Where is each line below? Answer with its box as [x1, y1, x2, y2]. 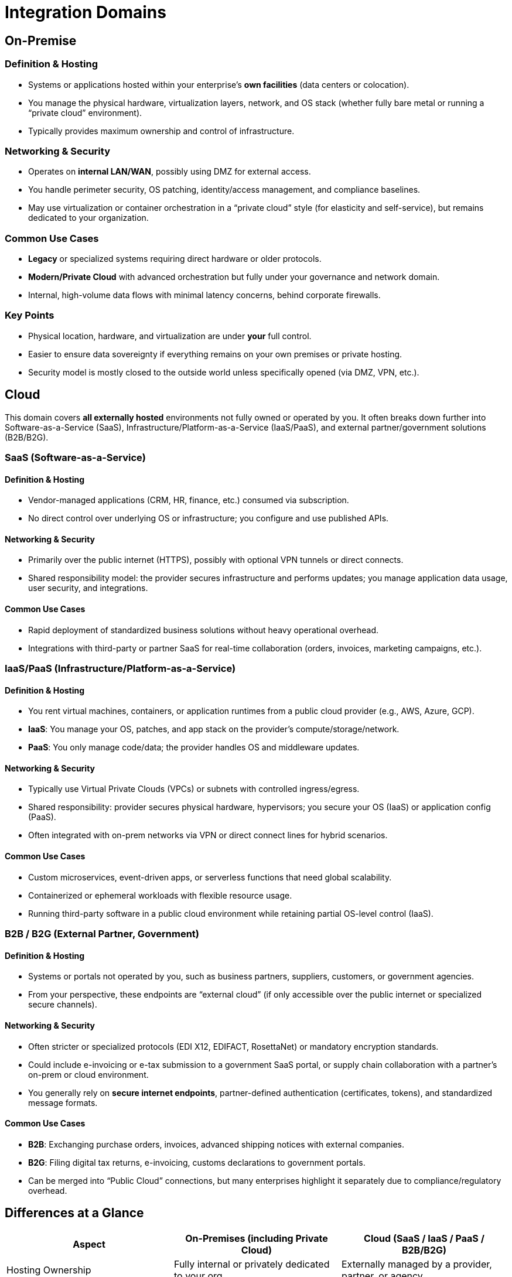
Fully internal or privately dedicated [173, 1258, 330, 1270]
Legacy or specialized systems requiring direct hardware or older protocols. [28, 254, 322, 264]
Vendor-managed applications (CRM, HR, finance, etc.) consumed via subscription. [28, 495, 349, 506]
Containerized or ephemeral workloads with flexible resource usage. [28, 890, 292, 900]
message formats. [28, 1097, 98, 1108]
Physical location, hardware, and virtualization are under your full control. [28, 330, 312, 341]
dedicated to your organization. [28, 213, 149, 223]
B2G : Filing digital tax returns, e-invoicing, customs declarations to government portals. [28, 1157, 366, 1167]
